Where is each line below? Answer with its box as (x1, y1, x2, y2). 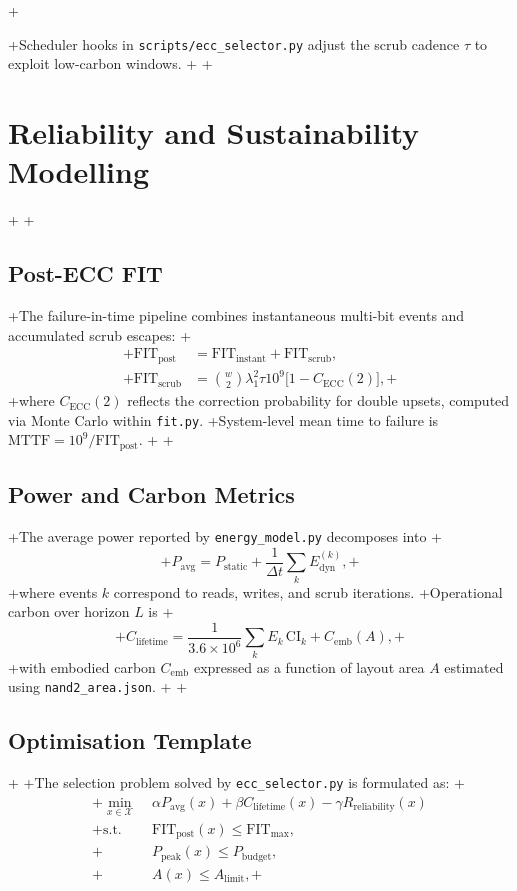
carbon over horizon (8, 601, 130, 622)
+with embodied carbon (8, 656, 156, 677)
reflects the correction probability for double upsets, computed (127, 390, 510, 411)
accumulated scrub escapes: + (8, 324, 192, 345)
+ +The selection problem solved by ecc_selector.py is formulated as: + (8, 771, 465, 792)
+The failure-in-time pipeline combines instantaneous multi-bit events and (8, 304, 465, 325)
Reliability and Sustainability (8, 112, 420, 153)
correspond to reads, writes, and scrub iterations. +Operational (113, 581, 503, 602)
